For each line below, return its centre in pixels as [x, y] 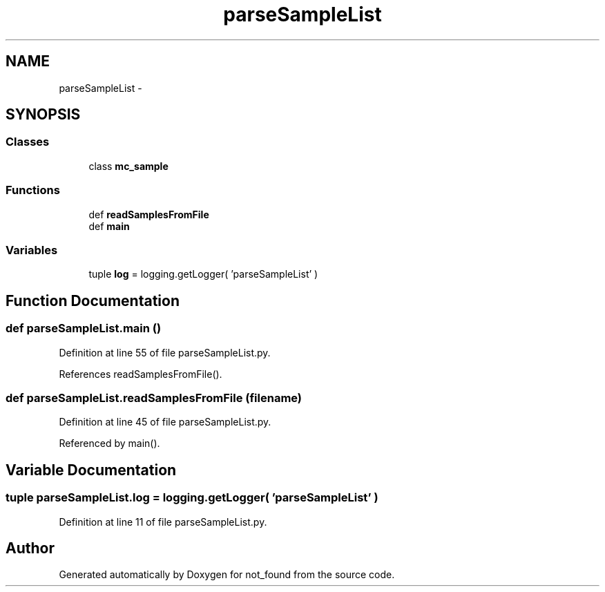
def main [109, 226]
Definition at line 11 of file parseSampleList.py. [163, 522]
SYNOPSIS [43, 115]
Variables [32, 250]
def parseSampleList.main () [84, 328]
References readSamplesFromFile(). [141, 374]
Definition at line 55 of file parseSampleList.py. [165, 352]
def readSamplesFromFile [149, 214]
